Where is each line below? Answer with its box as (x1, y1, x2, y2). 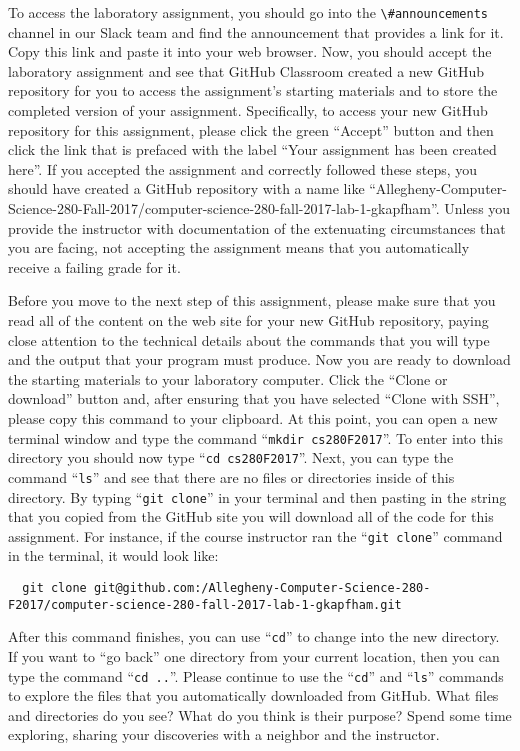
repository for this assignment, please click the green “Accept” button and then (8, 119, 494, 140)
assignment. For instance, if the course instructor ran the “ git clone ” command (8, 525, 503, 546)
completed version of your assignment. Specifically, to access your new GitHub (8, 100, 488, 121)
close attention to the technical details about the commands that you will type (8, 329, 490, 350)
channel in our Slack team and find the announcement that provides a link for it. (8, 21, 504, 42)
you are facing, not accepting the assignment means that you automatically (8, 237, 470, 258)
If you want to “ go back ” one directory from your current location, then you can (8, 645, 500, 666)
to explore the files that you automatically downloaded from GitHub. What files (8, 685, 499, 706)
